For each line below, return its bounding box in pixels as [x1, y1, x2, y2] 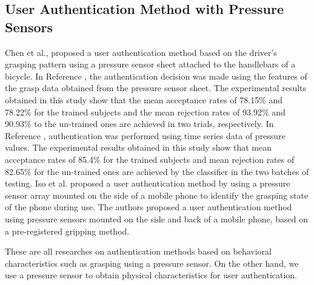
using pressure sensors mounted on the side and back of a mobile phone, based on [5, 212, 309, 225]
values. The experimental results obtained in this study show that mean [5, 141, 272, 154]
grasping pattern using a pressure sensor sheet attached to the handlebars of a [5, 58, 296, 70]
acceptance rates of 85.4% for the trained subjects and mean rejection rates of [5, 153, 295, 165]
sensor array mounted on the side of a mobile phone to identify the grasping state [5, 188, 309, 201]
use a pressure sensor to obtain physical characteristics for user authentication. [5, 269, 298, 281]
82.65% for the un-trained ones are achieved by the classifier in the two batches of [5, 165, 309, 177]
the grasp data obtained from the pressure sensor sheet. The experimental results [5, 81, 307, 94]
